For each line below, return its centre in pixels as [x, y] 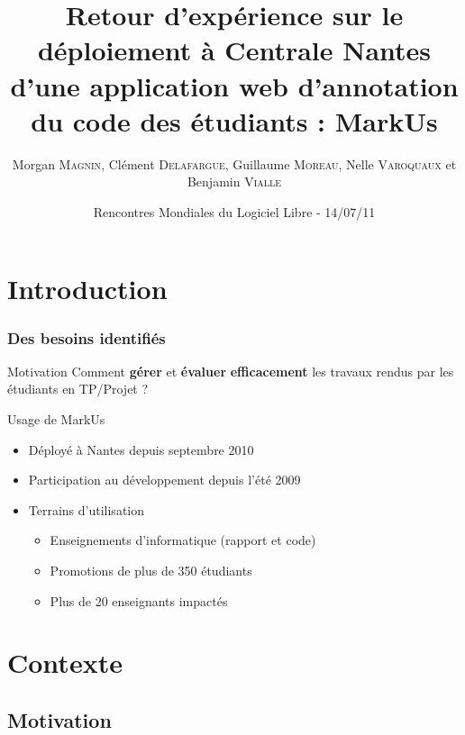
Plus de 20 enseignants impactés [139, 600]
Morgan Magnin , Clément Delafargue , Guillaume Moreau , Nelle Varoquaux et [234, 163]
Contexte [65, 662]
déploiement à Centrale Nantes [234, 50]
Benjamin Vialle [234, 181]
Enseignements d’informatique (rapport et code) [183, 540]
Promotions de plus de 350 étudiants [151, 571]
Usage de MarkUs [56, 419]
